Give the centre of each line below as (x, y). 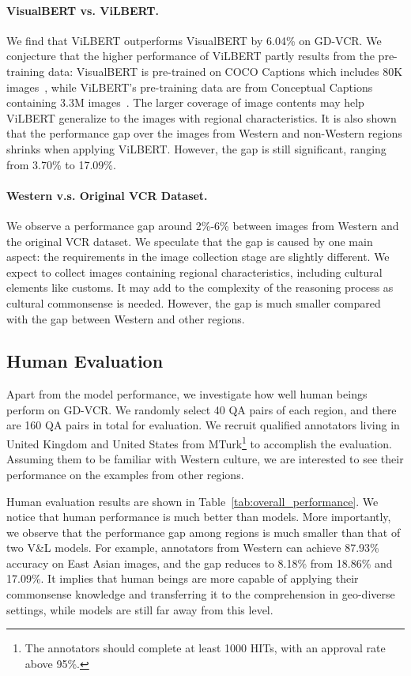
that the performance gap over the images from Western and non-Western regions (204, 133)
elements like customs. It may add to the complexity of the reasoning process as (200, 287)
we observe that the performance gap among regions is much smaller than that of (204, 532)
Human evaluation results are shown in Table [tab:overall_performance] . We (192, 501)
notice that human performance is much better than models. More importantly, (199, 517)
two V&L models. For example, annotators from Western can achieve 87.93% (193, 548)
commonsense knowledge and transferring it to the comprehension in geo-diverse (201, 594)
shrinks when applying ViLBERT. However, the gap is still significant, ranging (196, 148)
